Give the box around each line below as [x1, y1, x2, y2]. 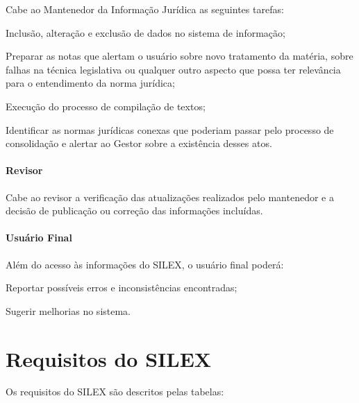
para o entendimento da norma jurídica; [6, 76, 175, 90]
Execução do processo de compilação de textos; [6, 98, 206, 113]
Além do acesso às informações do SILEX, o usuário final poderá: [6, 257, 284, 271]
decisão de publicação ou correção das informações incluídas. [6, 203, 263, 218]
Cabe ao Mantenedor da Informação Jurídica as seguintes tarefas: [6, 2, 284, 16]
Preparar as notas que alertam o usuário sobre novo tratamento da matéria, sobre [6, 49, 353, 63]
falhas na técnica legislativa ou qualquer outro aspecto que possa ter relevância [6, 62, 341, 76]
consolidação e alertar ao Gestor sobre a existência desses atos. [6, 136, 272, 151]
